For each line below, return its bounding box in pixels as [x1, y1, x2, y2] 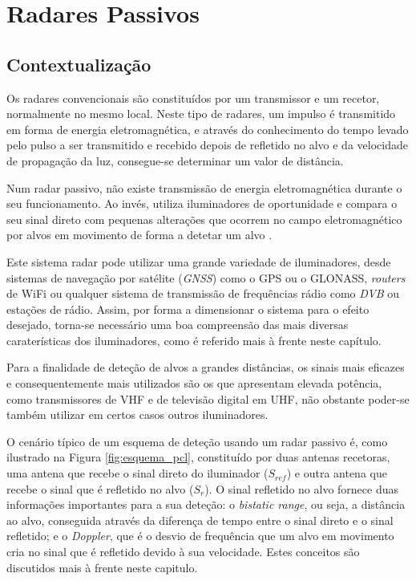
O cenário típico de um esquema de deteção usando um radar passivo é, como [6, 433, 388, 449]
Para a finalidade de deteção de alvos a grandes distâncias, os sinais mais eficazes [6, 359, 405, 376]
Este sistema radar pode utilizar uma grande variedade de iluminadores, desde [6, 253, 391, 270]
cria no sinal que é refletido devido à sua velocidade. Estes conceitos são [6, 543, 360, 560]
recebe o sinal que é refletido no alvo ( [6, 480, 194, 497]
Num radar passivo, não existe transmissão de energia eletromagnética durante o [6, 179, 402, 196]
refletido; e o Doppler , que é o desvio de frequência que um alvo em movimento [6, 527, 394, 544]
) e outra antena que [286, 465, 387, 481]
